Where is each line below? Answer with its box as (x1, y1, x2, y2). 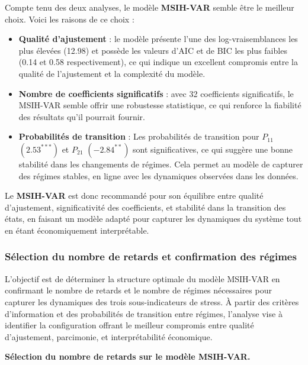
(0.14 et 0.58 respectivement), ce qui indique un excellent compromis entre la (18, 56, 298, 68)
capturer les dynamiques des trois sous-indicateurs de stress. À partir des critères (5, 295, 299, 308)
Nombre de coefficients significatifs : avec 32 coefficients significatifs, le (18, 87, 294, 99)
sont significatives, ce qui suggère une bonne (133, 143, 293, 155)
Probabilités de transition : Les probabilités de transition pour (18, 130, 259, 143)
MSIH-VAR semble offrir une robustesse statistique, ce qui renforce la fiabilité (18, 99, 301, 111)
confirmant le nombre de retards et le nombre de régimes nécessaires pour (5, 284, 272, 296)
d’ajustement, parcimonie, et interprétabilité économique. (5, 330, 213, 343)
